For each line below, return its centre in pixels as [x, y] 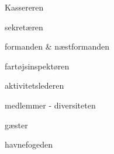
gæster [16, 125]
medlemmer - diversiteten [50, 105]
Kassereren [24, 7]
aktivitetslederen [34, 85]
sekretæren [24, 27]
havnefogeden [29, 144]
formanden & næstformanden [57, 46]
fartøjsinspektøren [37, 66]
